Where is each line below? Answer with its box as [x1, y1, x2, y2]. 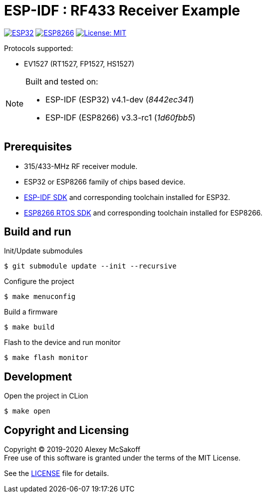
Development [4, 370, 72, 383]
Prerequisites [4, 140, 72, 153]
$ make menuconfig [4, 292, 76, 301]
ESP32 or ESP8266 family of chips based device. [24, 177, 186, 186]
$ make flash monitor [4, 353, 88, 362]
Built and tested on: [25, 76, 98, 86]
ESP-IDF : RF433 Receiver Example [4, 2, 241, 19]
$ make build [4, 323, 55, 331]
